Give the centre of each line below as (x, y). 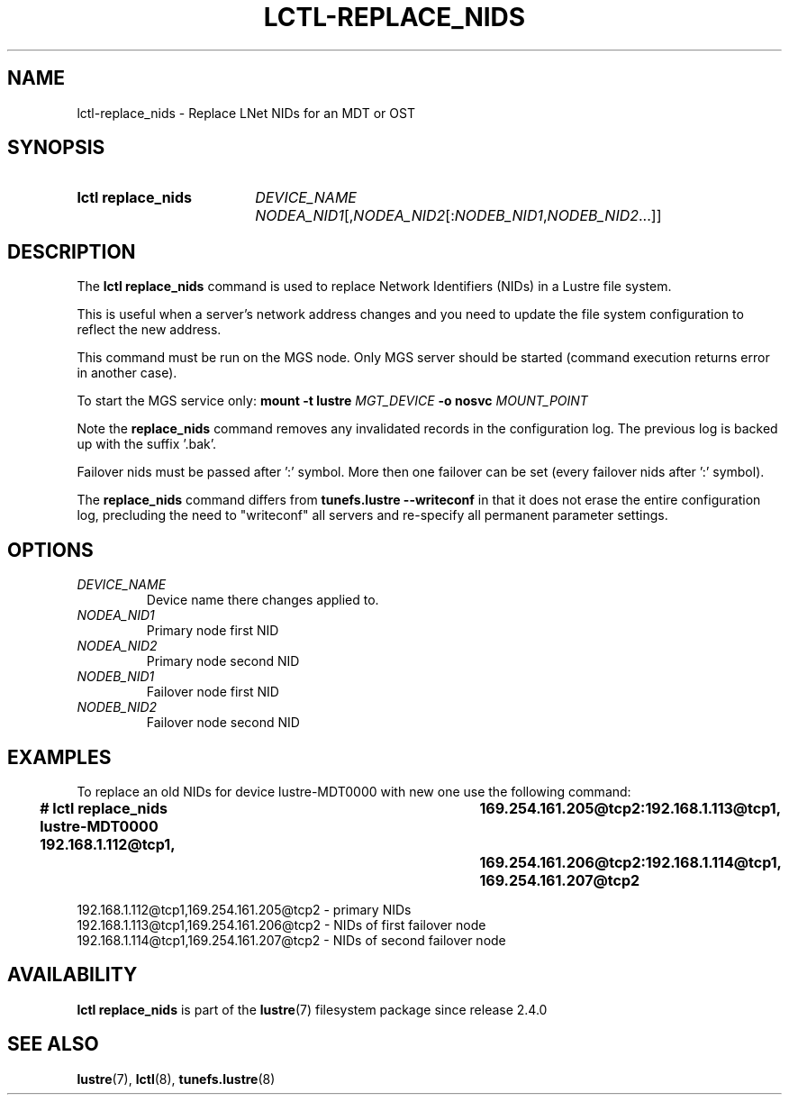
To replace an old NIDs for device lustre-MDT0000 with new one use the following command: (354, 791)
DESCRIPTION (72, 251)
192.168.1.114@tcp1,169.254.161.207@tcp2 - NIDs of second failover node (291, 940)
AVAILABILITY (73, 975)
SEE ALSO (53, 1044)
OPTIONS (50, 550)
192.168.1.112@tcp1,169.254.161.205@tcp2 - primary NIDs (244, 909)
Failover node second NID (223, 723)
